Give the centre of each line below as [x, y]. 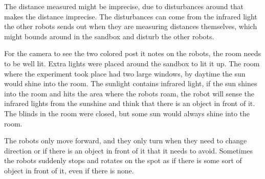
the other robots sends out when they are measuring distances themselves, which [131, 26]
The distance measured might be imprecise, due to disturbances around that [124, 6]
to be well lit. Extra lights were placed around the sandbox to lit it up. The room [132, 63]
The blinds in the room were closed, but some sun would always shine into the [127, 113]
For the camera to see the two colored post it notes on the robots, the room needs [132, 53]
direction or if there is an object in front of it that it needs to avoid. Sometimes [129, 150]
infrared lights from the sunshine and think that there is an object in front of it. [130, 103]
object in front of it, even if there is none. [69, 170]
